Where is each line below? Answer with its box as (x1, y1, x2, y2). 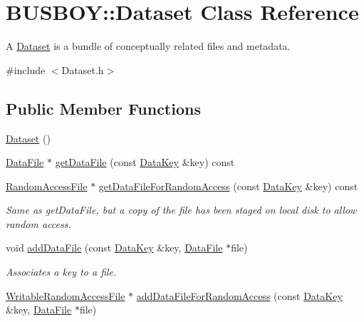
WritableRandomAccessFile (6, 288, 125, 303)
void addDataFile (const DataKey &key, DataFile (6, 240, 223, 255)
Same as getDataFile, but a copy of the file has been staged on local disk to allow (6, 202, 357, 217)
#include (6, 62, 46, 77)
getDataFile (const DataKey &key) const (55, 155, 235, 170)
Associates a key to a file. (6, 264, 117, 279)
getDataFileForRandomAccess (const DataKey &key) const (98, 178, 358, 193)
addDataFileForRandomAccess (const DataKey (136, 288, 343, 303)
